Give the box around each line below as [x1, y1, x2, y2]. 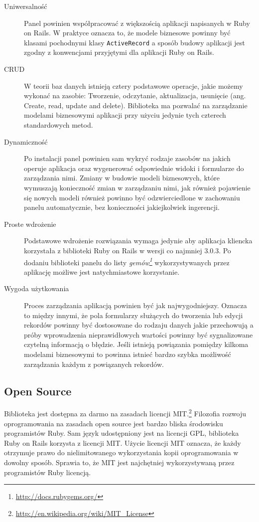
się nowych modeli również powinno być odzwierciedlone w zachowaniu [24, 192, 240, 202]
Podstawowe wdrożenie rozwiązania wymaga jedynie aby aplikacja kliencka [24, 235, 253, 246]
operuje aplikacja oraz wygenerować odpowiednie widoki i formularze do [24, 163, 244, 173]
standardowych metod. [24, 120, 93, 130]
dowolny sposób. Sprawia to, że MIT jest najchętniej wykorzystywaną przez [4, 457, 235, 467]
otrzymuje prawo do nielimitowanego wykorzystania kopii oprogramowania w [4, 447, 239, 458]
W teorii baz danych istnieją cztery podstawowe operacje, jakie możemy [24, 80, 243, 91]
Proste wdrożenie [4, 218, 56, 229]
